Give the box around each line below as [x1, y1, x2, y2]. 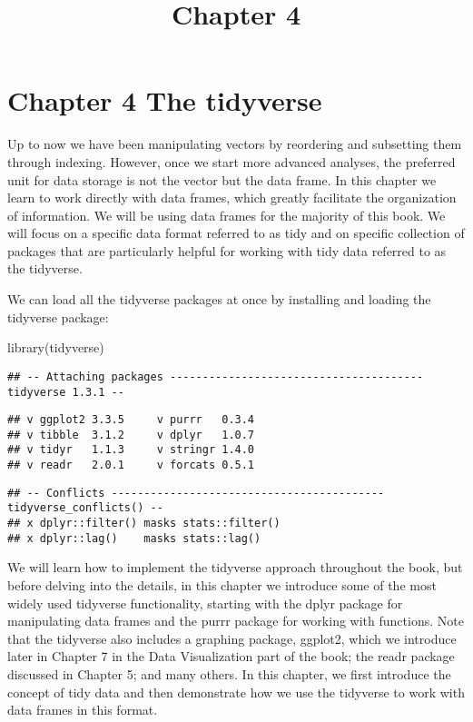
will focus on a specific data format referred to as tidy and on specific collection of [7, 223, 465, 242]
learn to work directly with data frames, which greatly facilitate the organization [7, 188, 457, 207]
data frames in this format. [7, 700, 158, 719]
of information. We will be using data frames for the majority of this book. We [7, 205, 446, 224]
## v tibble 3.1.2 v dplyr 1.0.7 [7, 428, 255, 441]
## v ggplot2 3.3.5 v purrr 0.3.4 [7, 413, 255, 427]
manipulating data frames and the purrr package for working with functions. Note [7, 611, 464, 630]
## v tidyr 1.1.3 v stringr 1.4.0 [7, 443, 255, 457]
